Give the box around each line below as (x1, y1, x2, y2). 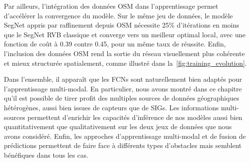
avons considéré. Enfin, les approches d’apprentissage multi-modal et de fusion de (4, 131, 246, 141)
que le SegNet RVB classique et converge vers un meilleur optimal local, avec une (4, 29, 246, 39)
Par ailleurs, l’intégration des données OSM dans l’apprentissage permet (4, 1, 218, 11)
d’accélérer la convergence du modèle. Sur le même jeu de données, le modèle (4, 10, 233, 20)
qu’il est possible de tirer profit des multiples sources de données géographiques (4, 93, 239, 103)
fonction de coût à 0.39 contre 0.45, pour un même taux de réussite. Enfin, (4, 39, 226, 49)
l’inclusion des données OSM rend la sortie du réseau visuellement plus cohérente (4, 48, 245, 58)
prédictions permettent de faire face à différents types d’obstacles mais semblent (4, 140, 242, 150)
